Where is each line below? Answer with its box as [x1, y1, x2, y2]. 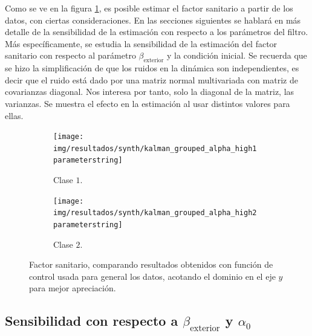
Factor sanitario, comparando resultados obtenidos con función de [29, 258, 273, 271]
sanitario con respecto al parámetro [5, 49, 136, 62]
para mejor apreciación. [29, 282, 116, 294]
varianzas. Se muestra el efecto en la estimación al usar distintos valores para [5, 97, 290, 109]
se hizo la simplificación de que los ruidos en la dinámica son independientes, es [5, 62, 299, 74]
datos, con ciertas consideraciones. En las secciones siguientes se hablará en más [5, 13, 301, 26]
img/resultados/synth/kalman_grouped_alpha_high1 [53, 144, 257, 153]
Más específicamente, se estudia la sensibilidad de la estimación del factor [5, 37, 278, 50]
